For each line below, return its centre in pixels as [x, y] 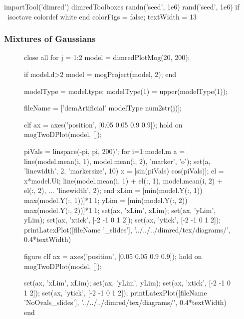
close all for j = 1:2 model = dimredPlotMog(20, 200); [107, 57]
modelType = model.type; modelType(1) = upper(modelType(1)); [126, 91]
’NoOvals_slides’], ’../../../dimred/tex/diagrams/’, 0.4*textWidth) [125, 302]
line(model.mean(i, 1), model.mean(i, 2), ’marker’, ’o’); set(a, [117, 161]
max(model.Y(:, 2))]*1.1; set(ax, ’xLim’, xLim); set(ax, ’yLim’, [120, 210]
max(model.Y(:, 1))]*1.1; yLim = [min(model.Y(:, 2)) [106, 200]
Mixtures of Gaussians [50, 39]
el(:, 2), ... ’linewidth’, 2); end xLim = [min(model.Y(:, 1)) [113, 190]
